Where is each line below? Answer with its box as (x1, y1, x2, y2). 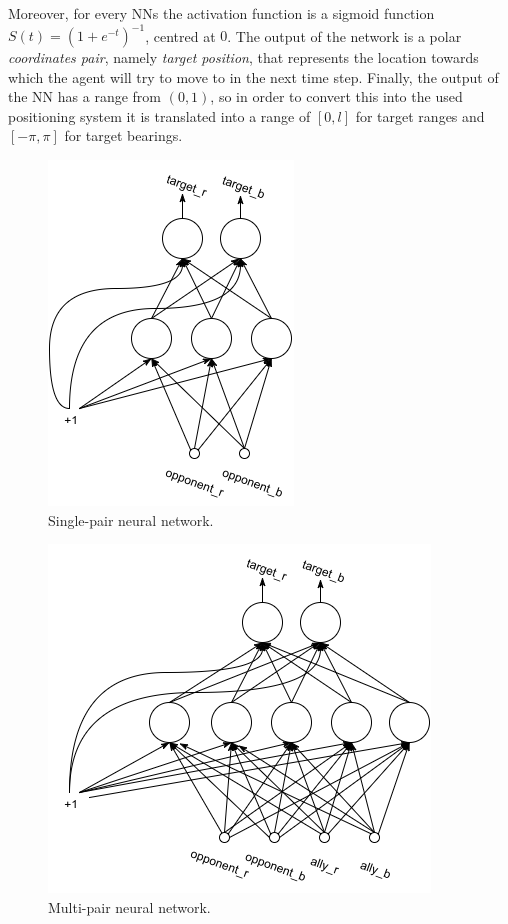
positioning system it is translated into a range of (8, 105, 311, 126)
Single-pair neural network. (48, 509, 214, 530)
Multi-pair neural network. (48, 896, 211, 917)
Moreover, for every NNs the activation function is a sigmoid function (8, 3, 435, 23)
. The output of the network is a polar (227, 25, 462, 46)
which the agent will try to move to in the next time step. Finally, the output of (8, 66, 499, 87)
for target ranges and (355, 105, 485, 126)
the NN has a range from (8, 86, 161, 107)
